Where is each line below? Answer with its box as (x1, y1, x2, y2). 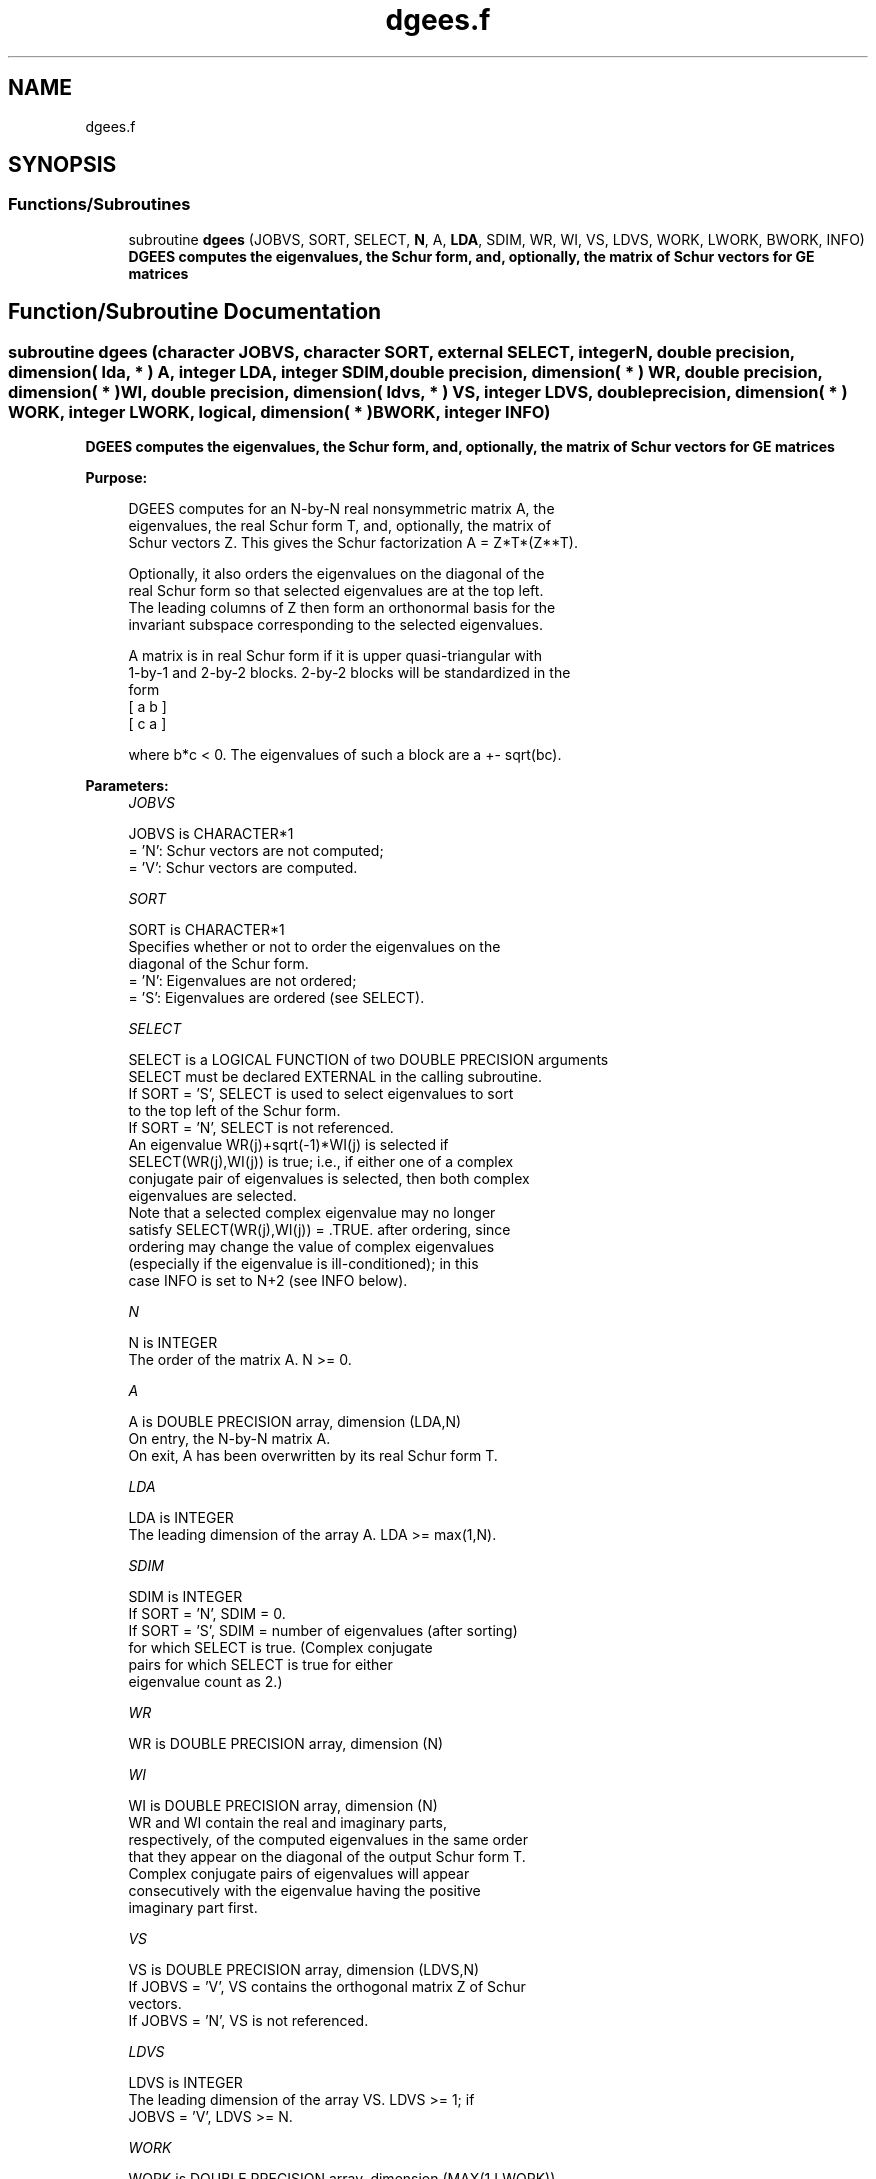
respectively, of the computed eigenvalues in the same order (128, 1831, 529, 1849)
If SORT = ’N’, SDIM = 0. (128, 1605, 286, 1623)
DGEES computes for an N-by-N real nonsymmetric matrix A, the (128, 500, 555, 518)
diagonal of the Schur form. (128, 955, 309, 973)
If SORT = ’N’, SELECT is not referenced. (128, 1119, 394, 1137)
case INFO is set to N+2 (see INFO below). (128, 1272, 408, 1290)
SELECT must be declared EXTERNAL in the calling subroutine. (128, 1068, 542, 1086)
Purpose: (85, 469, 148, 487)
